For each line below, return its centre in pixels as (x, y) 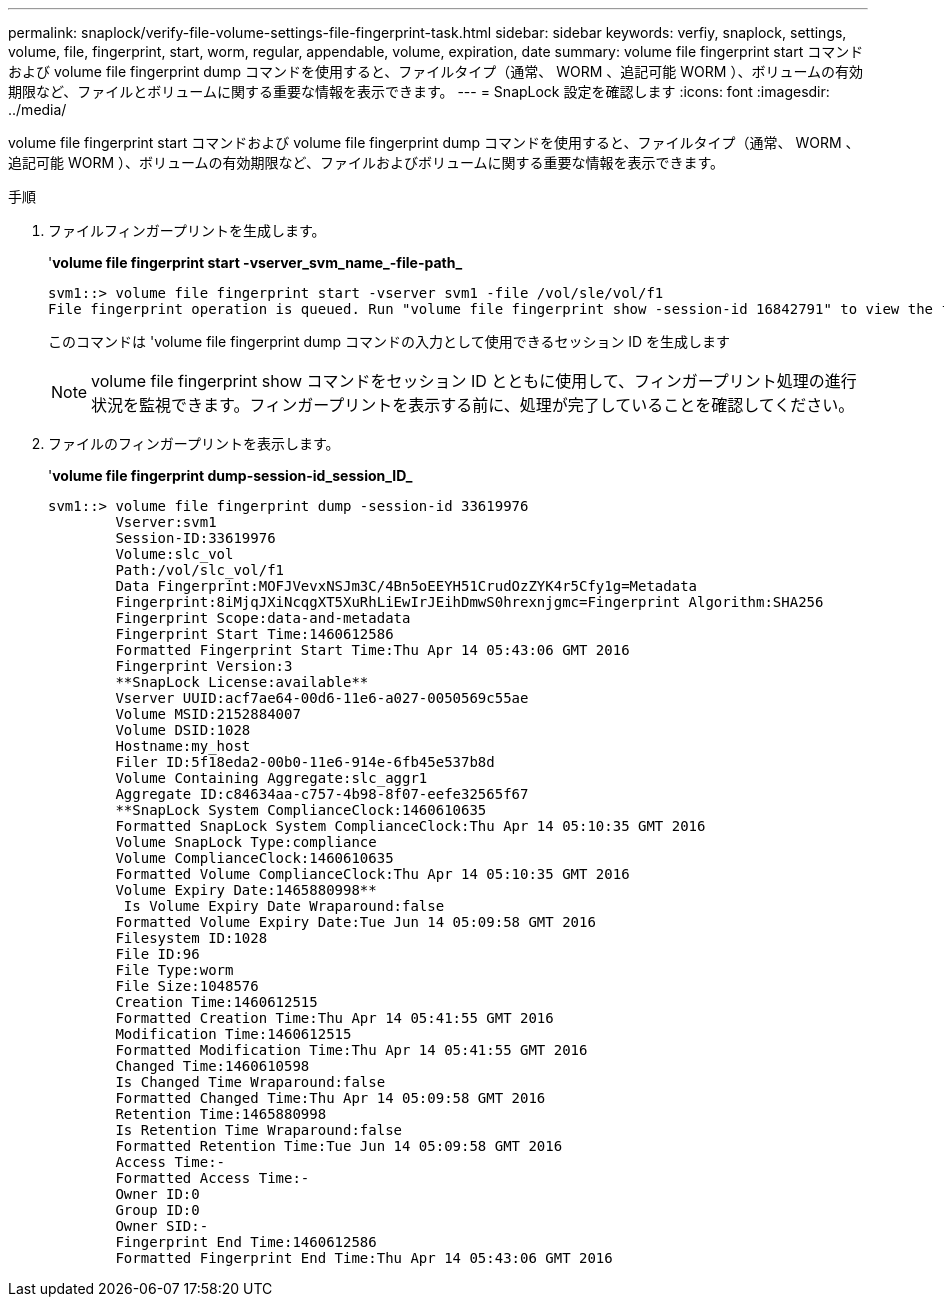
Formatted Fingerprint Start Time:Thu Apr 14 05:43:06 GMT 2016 (372, 650)
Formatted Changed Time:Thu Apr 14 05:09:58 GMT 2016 (330, 1098)
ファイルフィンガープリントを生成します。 (187, 230)
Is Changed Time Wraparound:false (250, 1082)
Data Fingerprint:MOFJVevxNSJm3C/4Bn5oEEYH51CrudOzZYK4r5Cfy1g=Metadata (406, 586)
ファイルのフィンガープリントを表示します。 (194, 443)
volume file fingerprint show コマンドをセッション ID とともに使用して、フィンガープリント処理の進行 (474, 381)
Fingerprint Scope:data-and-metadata (263, 618)
